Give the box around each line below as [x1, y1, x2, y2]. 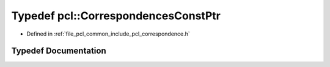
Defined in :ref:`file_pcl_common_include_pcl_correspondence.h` [26, 30, 191, 37]
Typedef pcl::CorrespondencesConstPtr [11, 9, 221, 22]
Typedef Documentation [11, 46, 106, 56]
